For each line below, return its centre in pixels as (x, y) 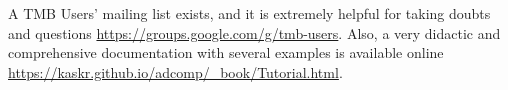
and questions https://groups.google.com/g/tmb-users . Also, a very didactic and (254, 32)
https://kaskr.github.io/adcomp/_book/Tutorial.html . (175, 71)
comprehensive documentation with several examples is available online (226, 52)
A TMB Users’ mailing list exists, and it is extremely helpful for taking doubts (249, 13)
